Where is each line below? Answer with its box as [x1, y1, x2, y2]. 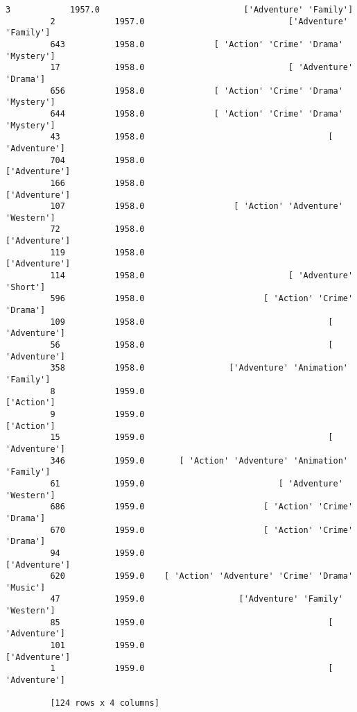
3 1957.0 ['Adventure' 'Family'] [6, 5, 354, 15]
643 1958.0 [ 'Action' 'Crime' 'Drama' [50, 39, 343, 49]
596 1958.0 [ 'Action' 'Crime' [50, 294, 354, 304]
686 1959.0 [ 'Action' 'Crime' [50, 502, 354, 512]
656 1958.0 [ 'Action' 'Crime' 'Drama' [50, 85, 343, 96]
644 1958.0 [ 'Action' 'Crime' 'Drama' [50, 108, 343, 119]
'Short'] [6, 282, 46, 292]
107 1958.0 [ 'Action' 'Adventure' [50, 201, 343, 212]
